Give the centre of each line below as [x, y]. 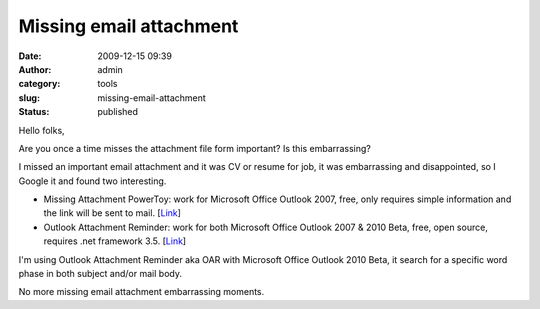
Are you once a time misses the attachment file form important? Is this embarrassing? [195, 148]
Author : [35, 69]
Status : [34, 112]
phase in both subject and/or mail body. [100, 274]
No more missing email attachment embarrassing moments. [141, 292]
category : [39, 84]
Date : [30, 56]
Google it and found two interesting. [92, 181]
